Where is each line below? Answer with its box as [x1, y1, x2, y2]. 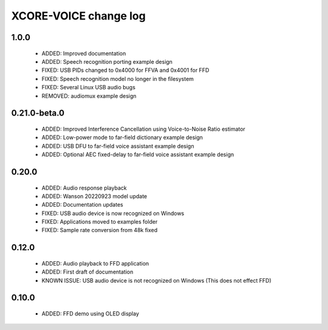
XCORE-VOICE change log [11, 9, 146, 22]
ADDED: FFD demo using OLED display [41, 310, 140, 317]
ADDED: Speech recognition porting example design [41, 58, 173, 65]
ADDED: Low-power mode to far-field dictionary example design [41, 134, 203, 141]
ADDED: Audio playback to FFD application [41, 260, 149, 267]
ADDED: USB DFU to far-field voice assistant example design [41, 142, 194, 150]
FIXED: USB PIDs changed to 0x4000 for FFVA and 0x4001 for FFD [41, 67, 210, 74]
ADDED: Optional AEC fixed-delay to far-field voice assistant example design [41, 151, 234, 158]
